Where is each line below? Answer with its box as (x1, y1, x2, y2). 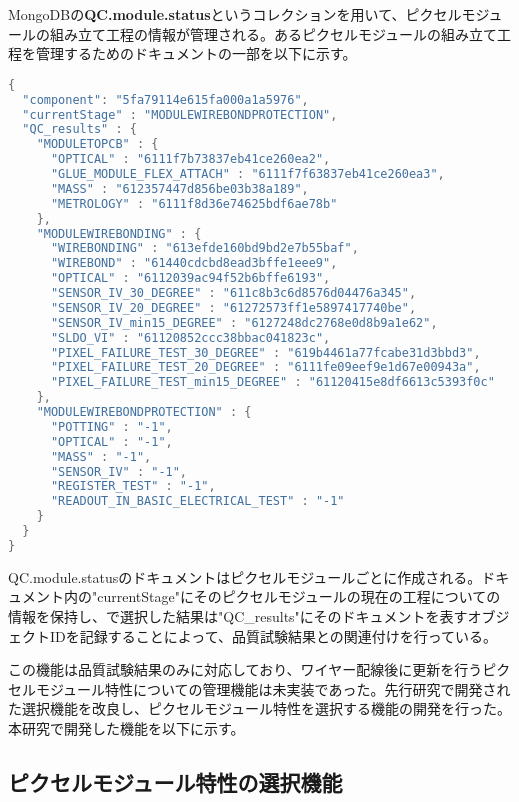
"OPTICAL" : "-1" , (50, 434, 173, 449)
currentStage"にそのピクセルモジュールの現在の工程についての (97, 586, 501, 607)
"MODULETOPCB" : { (36, 137, 159, 152)
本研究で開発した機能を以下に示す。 (8, 717, 245, 738)
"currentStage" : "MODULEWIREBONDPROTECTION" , (22, 107, 338, 122)
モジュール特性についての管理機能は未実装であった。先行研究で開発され (35, 678, 511, 699)
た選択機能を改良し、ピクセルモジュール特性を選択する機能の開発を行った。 (8, 698, 512, 719)
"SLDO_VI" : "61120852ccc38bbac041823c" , (50, 330, 331, 345)
